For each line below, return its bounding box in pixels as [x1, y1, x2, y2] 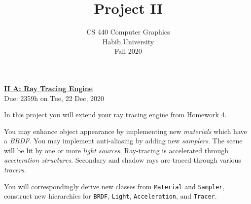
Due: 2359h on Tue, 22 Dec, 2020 [4, 93, 104, 103]
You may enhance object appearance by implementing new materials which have [4, 126, 247, 136]
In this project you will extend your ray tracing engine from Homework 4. [4, 109, 227, 120]
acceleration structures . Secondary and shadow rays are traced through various [4, 155, 241, 165]
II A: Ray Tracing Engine [4, 83, 93, 93]
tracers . [4, 165, 26, 175]
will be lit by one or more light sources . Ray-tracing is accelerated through [4, 145, 229, 155]
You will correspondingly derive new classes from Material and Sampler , [4, 181, 225, 191]
